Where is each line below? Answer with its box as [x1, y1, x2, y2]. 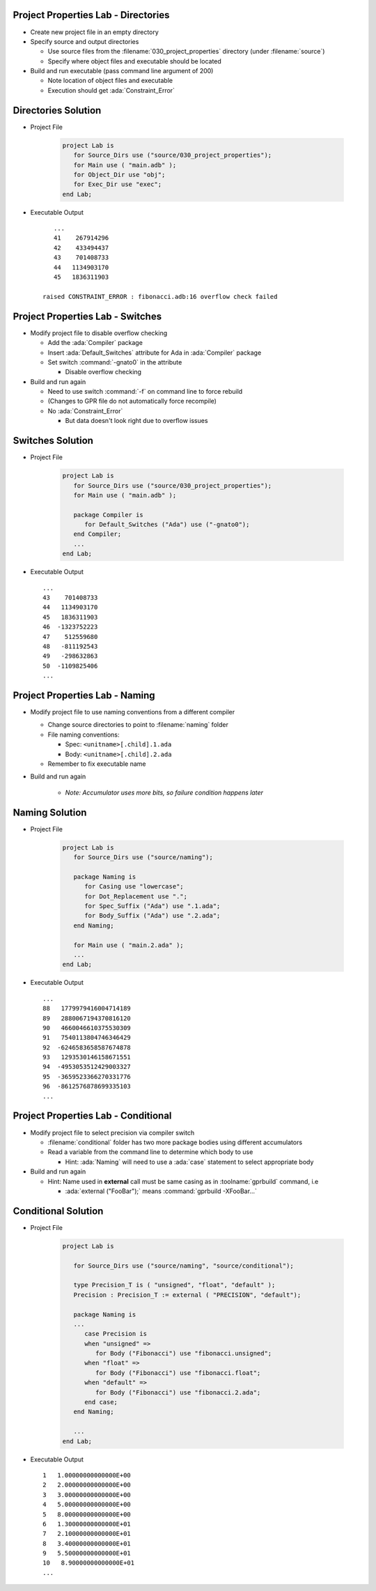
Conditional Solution [13, 1205, 104, 1217]
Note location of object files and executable [47, 77, 173, 85]
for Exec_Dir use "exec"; [73, 180, 162, 188]
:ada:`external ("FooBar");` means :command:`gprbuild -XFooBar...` [65, 1187, 257, 1195]
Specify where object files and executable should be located [47, 56, 222, 66]
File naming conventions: [47, 730, 120, 739]
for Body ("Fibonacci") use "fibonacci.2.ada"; [95, 1388, 261, 1397]
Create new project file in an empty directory [30, 28, 159, 36]
